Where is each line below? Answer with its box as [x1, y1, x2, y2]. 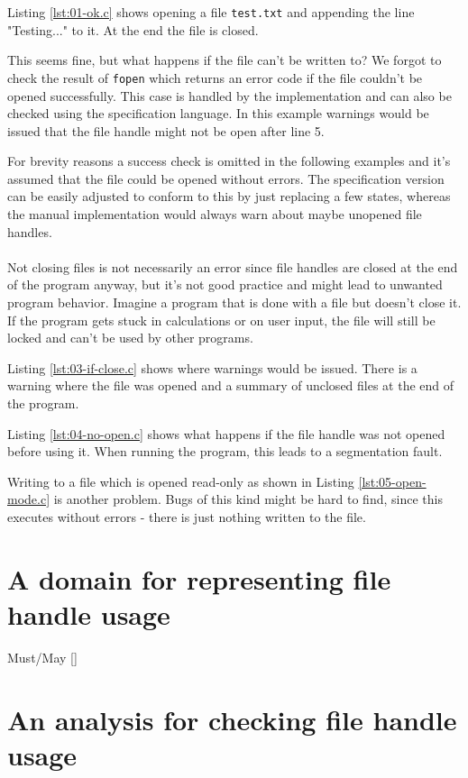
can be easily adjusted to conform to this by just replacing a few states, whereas [7, 187, 451, 206]
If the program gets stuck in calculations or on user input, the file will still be [7, 310, 436, 329]
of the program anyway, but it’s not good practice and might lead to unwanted [7, 275, 443, 294]
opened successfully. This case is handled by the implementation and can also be [7, 86, 452, 105]
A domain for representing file [7, 560, 391, 597]
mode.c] [7, 490, 50, 508]
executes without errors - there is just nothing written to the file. [7, 507, 366, 526]
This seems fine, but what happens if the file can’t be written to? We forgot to [7, 50, 442, 69]
